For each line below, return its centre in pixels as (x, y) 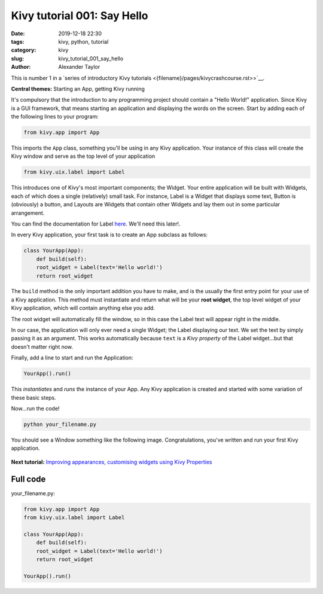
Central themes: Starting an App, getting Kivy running (78, 89)
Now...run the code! (35, 408)
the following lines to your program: (55, 117)
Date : (18, 33)
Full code (28, 479)
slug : (17, 58)
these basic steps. (33, 397)
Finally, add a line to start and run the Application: (72, 358)
